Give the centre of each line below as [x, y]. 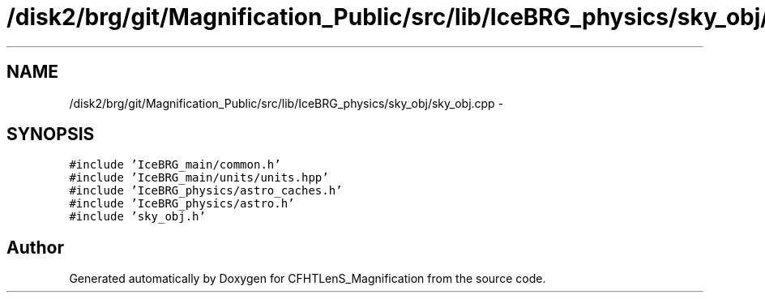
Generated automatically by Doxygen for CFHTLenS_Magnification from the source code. [308, 279]
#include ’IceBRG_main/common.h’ [175, 165]
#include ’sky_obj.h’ [137, 217]
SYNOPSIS [51, 135]
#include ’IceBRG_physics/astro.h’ [182, 204]
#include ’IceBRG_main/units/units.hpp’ [199, 178]
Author [35, 247]
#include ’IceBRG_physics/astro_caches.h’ [206, 191]
